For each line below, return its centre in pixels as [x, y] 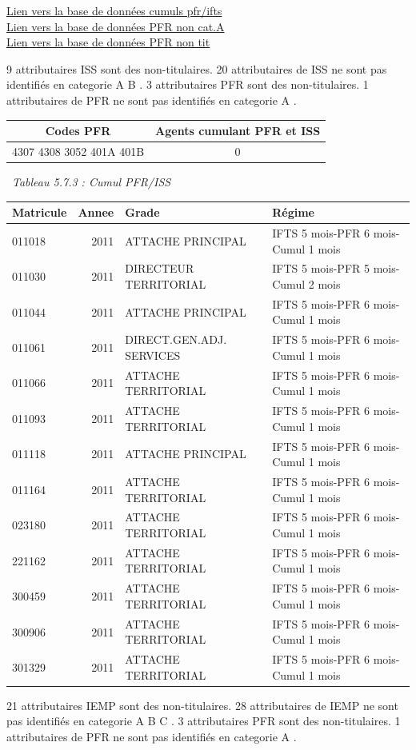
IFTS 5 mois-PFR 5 [321, 268]
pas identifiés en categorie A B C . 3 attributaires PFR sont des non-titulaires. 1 [204, 721]
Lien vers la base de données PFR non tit [108, 42]
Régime [293, 212]
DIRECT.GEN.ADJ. [176, 339]
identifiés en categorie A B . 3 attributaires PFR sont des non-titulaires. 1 [188, 84]
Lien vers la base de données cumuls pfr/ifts [114, 10]
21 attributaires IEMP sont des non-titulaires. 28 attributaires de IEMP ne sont [202, 705]
